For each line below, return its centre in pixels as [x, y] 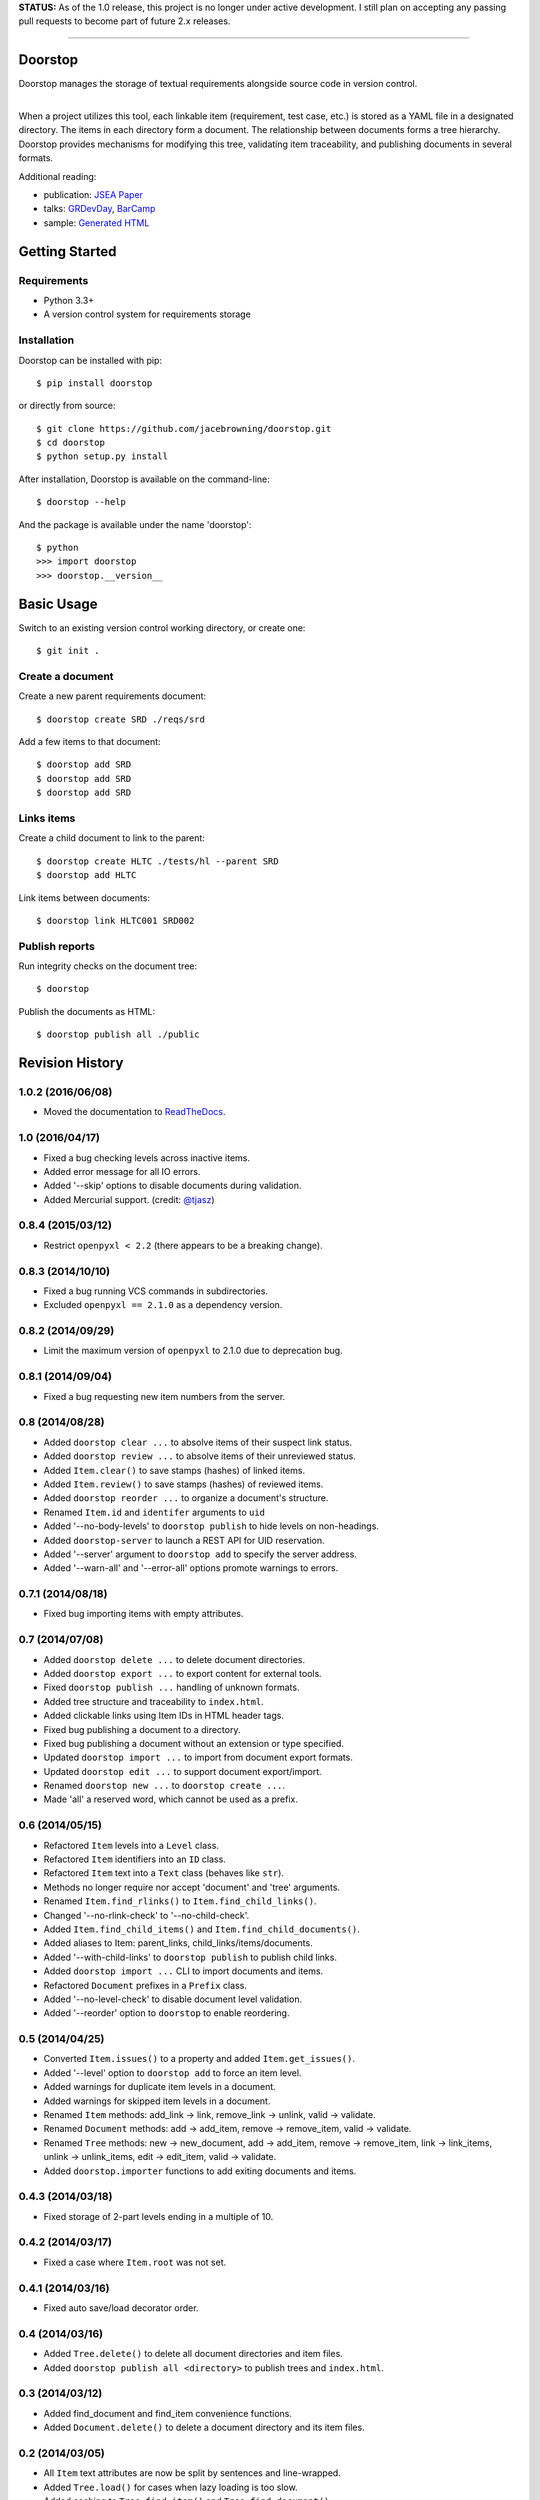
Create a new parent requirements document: [112, 696]
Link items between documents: [84, 897]
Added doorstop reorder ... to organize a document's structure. [186, 1498]
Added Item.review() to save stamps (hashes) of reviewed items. [183, 1484]
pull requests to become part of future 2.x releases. [124, 21]
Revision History [71, 1063]
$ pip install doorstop [94, 383]
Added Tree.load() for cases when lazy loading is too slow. [171, 2487]
